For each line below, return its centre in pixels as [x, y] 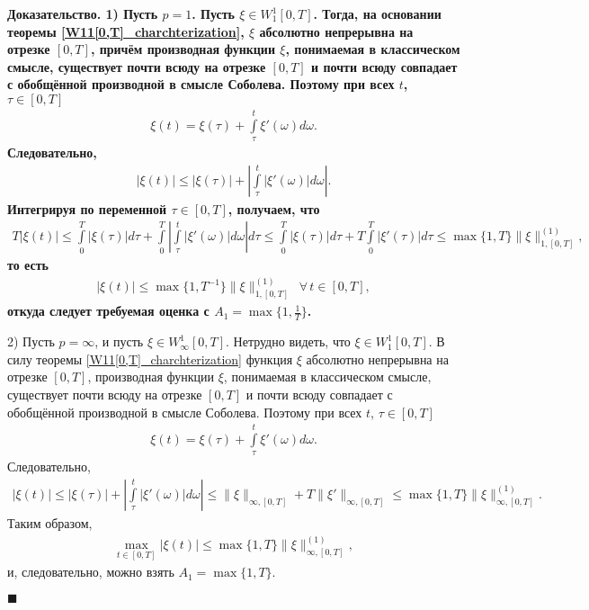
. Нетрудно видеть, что [288, 341]
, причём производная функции [183, 49]
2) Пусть [31, 341]
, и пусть [119, 341]
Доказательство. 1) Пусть [83, 13]
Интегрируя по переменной [87, 208]
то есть [28, 265]
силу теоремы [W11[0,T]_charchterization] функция [150, 359]
